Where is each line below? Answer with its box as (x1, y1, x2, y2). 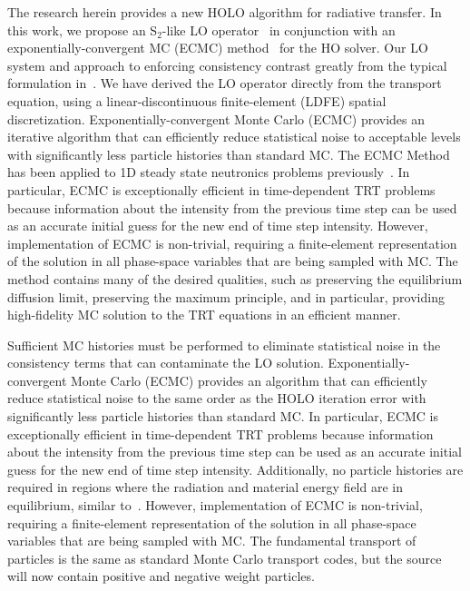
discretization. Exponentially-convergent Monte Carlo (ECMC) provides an (7, 109, 426, 128)
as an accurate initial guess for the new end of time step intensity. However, (7, 216, 428, 235)
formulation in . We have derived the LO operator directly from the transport (7, 74, 442, 93)
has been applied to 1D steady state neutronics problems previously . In (7, 163, 410, 182)
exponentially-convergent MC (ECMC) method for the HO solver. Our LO (7, 38, 428, 57)
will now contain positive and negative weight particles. (7, 566, 315, 586)
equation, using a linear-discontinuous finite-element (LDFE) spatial (7, 91, 387, 110)
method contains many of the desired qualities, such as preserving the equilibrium (7, 269, 463, 288)
